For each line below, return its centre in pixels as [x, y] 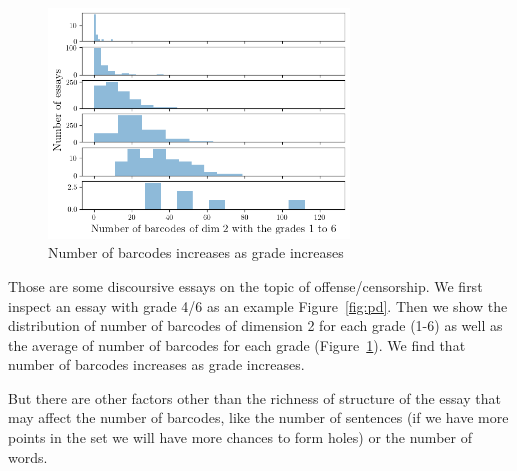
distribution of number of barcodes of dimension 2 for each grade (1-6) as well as [255, 325]
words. [28, 456]
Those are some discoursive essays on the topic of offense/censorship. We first [245, 285]
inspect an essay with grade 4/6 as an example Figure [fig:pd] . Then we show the [258, 305]
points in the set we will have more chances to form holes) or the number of [240, 437]
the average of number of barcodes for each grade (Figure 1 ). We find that [237, 344]
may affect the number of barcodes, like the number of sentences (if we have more [258, 417]
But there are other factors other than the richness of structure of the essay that [254, 397]
